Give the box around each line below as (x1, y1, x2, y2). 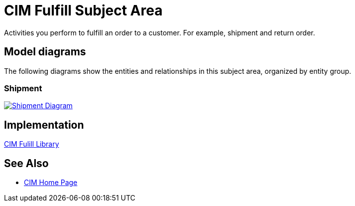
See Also (4, 157, 49, 170)
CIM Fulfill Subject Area (4, 2, 163, 19)
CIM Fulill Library (4, 140, 59, 149)
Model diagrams (4, 45, 86, 58)
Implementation (4, 118, 84, 131)
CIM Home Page (24, 178, 78, 187)
